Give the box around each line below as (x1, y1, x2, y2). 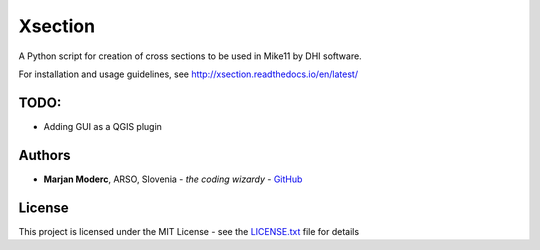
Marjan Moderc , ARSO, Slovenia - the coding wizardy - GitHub (43, 173, 303, 185)
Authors (18, 146, 71, 164)
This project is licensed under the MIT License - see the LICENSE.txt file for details (18, 225, 360, 237)
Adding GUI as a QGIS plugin (43, 120, 162, 132)
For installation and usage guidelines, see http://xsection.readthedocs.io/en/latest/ (18, 68, 359, 80)
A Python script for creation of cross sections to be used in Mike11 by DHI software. (18, 50, 362, 62)
